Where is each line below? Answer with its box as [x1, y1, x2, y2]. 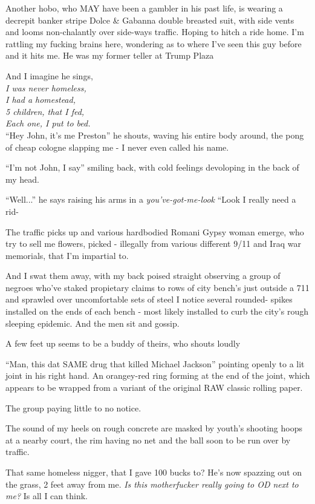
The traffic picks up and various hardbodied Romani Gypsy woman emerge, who [5, 225, 304, 238]
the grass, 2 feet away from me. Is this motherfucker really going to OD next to [5, 477, 299, 490]
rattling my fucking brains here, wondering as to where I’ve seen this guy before [5, 37, 302, 50]
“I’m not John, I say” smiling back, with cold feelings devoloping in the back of [5, 161, 299, 174]
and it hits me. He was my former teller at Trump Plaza [5, 49, 214, 62]
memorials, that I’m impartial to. [5, 249, 129, 261]
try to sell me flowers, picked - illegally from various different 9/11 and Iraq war [5, 237, 301, 250]
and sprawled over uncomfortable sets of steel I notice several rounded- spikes [5, 293, 293, 306]
